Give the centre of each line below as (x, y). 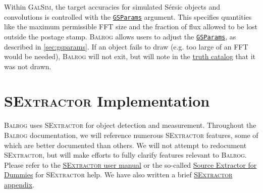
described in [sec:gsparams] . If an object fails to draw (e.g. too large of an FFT (126, 46)
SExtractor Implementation (107, 101)
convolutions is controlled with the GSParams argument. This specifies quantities (128, 16)
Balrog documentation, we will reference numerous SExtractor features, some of (131, 135)
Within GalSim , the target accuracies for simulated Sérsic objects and (112, 7)
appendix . (19, 184)
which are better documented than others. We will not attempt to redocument (125, 145)
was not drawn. (28, 66)
